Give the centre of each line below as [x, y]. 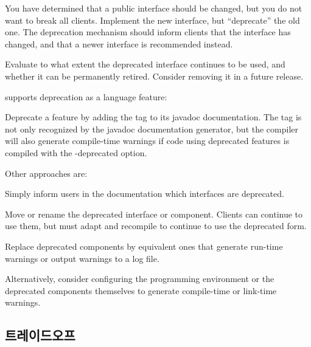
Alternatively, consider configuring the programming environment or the [140, 279]
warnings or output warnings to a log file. [82, 258]
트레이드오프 [40, 335]
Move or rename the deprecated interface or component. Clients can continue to [154, 214]
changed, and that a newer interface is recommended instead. [119, 43]
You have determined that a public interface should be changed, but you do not [154, 8]
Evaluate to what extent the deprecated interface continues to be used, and [145, 64]
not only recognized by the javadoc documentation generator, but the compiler [152, 129]
